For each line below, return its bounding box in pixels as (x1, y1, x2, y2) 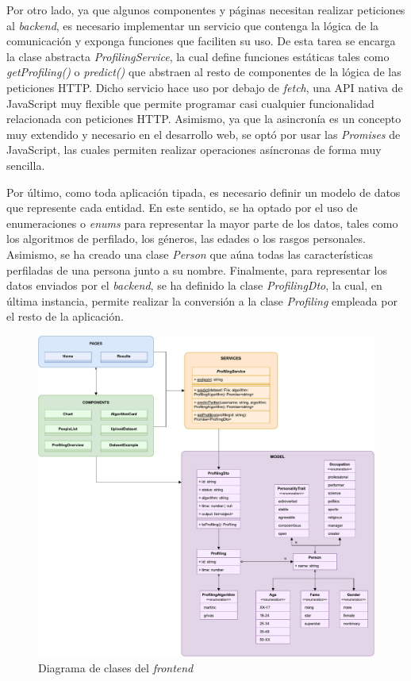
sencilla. (6, 156, 45, 173)
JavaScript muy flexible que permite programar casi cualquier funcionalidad (6, 94, 375, 111)
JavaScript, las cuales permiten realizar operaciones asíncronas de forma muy (6, 141, 382, 158)
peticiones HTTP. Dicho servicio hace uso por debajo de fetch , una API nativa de (6, 79, 403, 95)
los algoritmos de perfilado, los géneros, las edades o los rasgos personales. (6, 230, 366, 247)
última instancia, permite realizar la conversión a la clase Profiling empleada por (6, 292, 398, 309)
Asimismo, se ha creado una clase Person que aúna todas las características (6, 245, 374, 262)
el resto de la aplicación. (6, 308, 124, 325)
